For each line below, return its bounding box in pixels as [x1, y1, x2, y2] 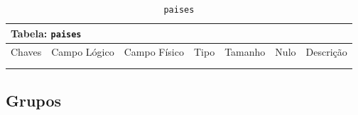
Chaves [11, 44, 42, 59]
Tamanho [224, 44, 266, 59]
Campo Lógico [51, 44, 114, 59]
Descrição [305, 44, 347, 59]
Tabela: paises [11, 25, 82, 40]
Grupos [6, 89, 62, 111]
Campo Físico [124, 44, 184, 59]
